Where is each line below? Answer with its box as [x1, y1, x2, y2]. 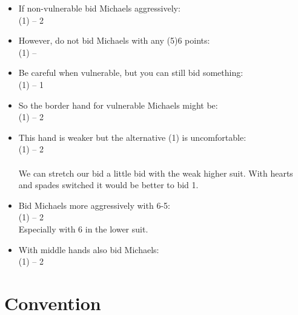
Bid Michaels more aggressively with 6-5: [18, 198, 170, 211]
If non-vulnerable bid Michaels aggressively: [18, 2, 180, 14]
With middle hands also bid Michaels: [18, 243, 159, 256]
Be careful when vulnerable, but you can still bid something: [18, 66, 243, 79]
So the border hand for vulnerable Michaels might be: [18, 98, 218, 111]
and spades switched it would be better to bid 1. [18, 178, 199, 191]
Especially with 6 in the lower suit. [18, 222, 148, 235]
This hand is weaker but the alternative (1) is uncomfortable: [18, 130, 247, 143]
